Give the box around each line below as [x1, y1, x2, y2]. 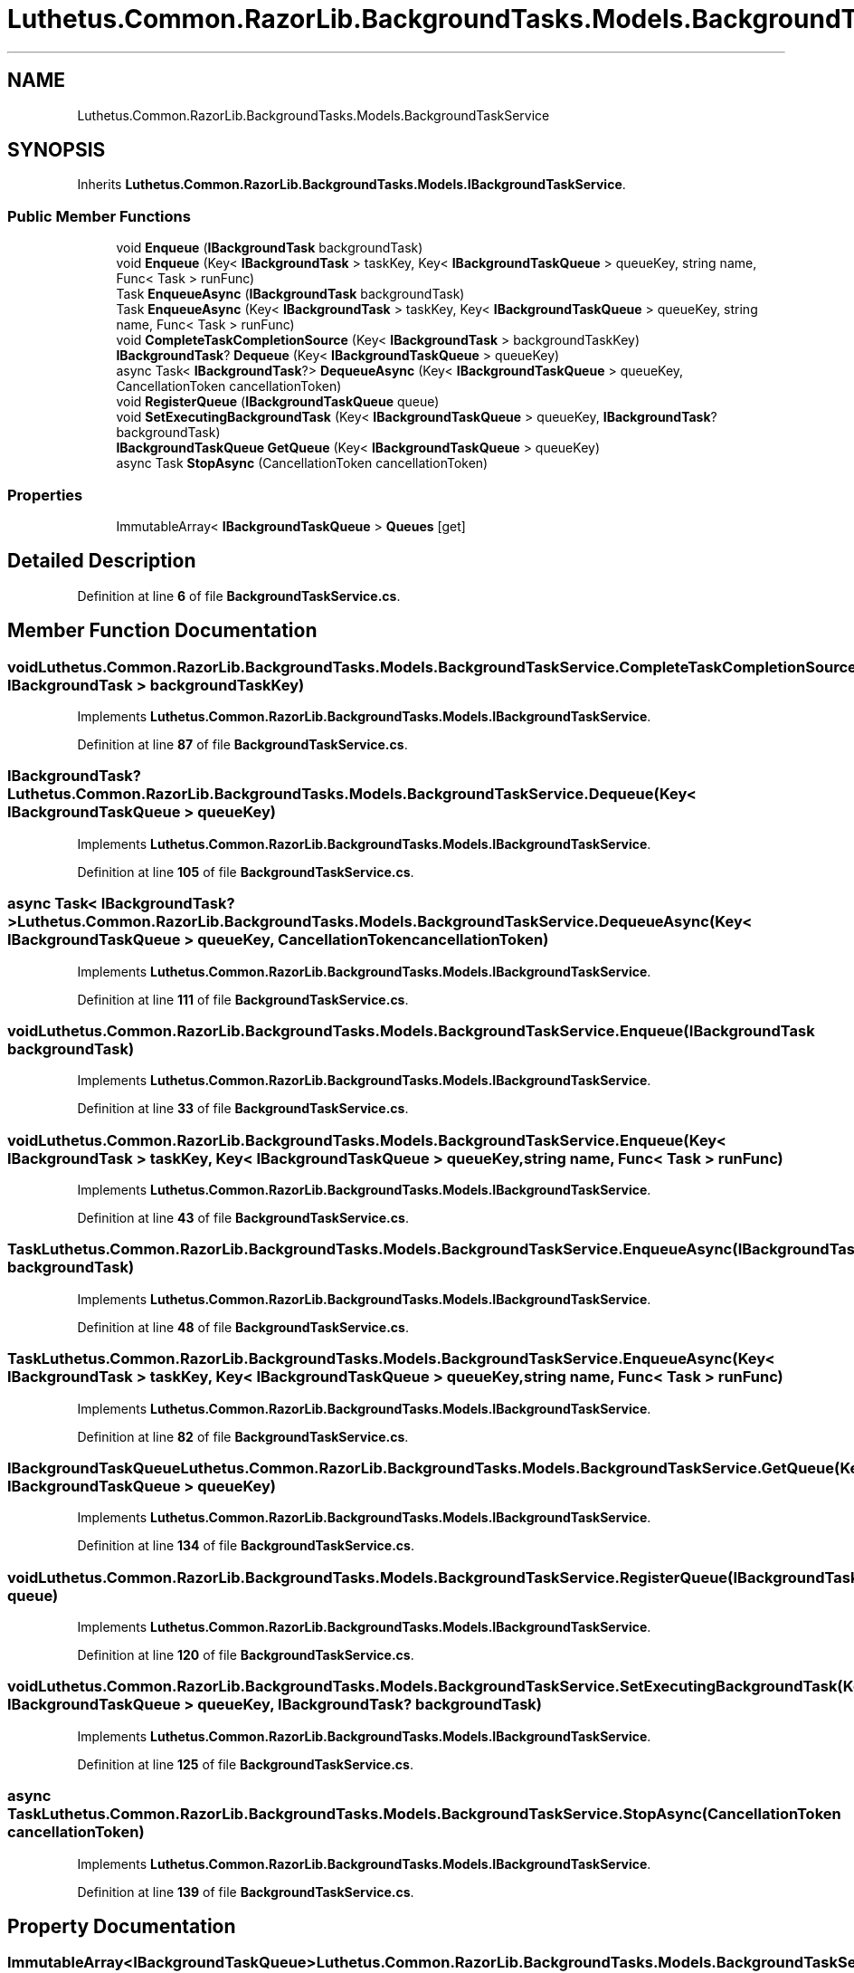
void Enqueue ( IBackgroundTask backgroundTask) [116, 240, 423, 256]
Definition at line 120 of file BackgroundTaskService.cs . [77, 1647, 414, 1663]
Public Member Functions [7, 206, 191, 225]
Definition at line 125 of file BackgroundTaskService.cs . [77, 1756, 413, 1772]
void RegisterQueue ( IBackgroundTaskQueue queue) [116, 394, 440, 410]
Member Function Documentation [7, 619, 318, 643]
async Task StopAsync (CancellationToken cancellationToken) [116, 455, 489, 472]
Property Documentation [7, 1914, 236, 1938]
